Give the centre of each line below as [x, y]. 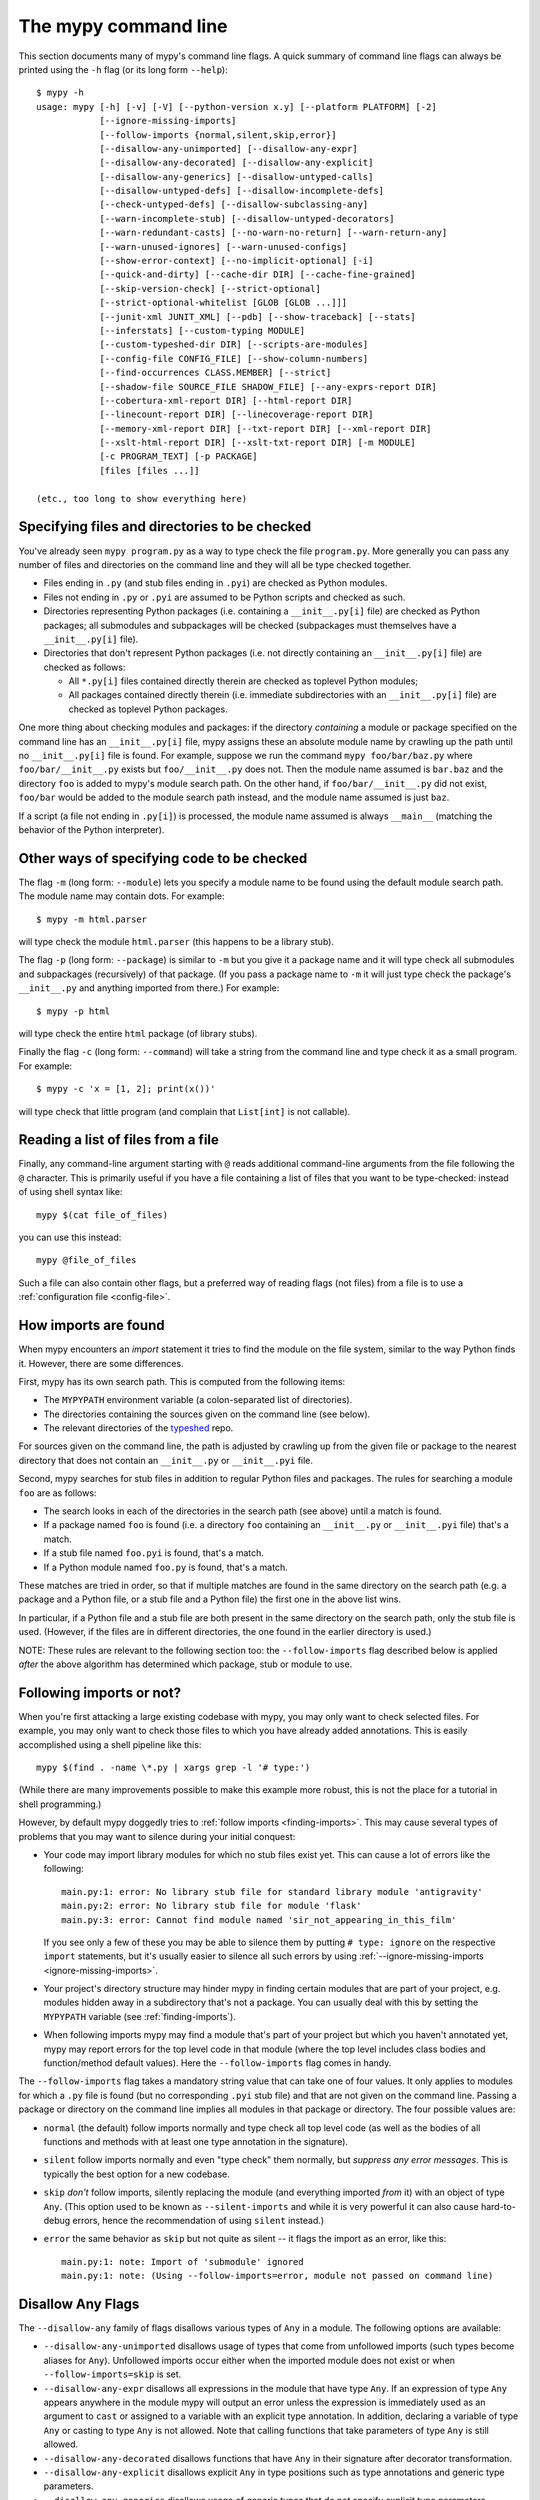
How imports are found [91, 1325]
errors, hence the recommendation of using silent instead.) [198, 2220]
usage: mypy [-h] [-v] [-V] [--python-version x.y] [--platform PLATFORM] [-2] [236, 106]
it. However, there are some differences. [101, 1363]
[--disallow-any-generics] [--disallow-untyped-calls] [236, 176]
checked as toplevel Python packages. [148, 709]
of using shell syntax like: [70, 1192]
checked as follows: [84, 667]
